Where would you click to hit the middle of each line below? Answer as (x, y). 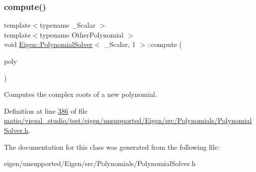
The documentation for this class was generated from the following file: (112, 147)
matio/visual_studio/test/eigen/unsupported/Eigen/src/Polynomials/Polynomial (128, 120)
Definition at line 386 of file (46, 110)
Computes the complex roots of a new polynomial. (81, 94)
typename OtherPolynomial (82, 34)
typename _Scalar (68, 25)
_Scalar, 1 (120, 44)
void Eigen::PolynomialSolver (48, 44)
